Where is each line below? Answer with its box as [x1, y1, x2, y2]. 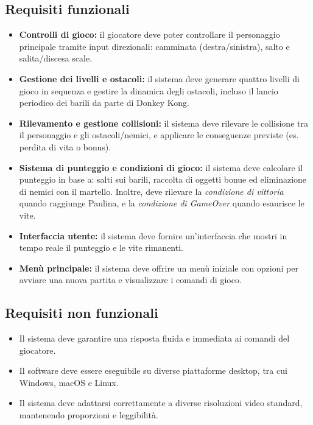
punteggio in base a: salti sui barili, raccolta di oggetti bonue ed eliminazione [19, 173, 307, 186]
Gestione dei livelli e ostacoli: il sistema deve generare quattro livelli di [19, 72, 300, 85]
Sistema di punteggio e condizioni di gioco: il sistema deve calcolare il [19, 161, 303, 174]
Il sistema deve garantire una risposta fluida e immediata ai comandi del [19, 332, 290, 345]
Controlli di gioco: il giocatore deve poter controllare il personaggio [19, 28, 280, 41]
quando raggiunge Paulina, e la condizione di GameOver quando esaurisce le [19, 197, 304, 209]
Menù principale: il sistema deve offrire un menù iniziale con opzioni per [19, 261, 298, 274]
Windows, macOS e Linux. [19, 376, 119, 388]
